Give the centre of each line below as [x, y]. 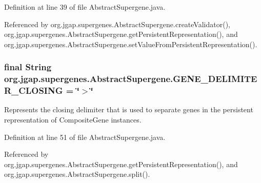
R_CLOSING [34, 90]
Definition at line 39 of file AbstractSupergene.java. [85, 7]
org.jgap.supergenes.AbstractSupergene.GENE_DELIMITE [131, 79]
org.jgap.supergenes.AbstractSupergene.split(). [77, 174]
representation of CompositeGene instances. [73, 120]
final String [28, 67]
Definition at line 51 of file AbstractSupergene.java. [85, 137]
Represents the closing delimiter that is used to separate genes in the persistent [129, 109]
